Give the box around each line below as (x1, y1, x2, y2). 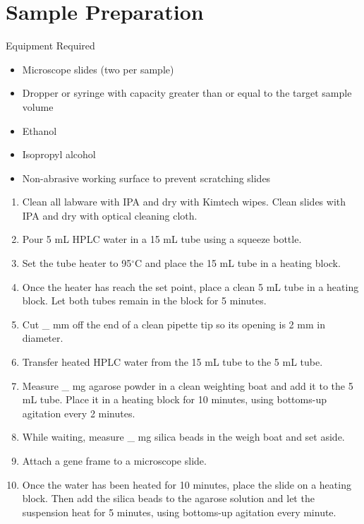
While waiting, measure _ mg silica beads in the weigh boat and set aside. (22, 429, 345, 444)
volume (22, 99, 54, 114)
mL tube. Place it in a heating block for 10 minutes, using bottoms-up (22, 392, 327, 407)
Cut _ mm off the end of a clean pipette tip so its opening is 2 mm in (22, 316, 325, 331)
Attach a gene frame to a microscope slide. (22, 453, 207, 468)
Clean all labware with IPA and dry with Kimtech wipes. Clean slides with (22, 194, 346, 209)
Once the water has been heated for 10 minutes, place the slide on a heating (22, 477, 351, 492)
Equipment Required (6, 38, 95, 53)
